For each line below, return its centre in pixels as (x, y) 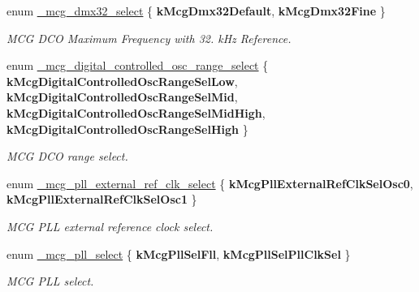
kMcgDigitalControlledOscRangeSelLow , (122, 81)
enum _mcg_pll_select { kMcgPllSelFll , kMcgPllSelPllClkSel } (179, 253)
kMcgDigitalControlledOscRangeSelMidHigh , (136, 112)
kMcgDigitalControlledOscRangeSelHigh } (127, 129)
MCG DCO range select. (67, 156)
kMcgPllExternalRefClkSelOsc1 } (102, 199)
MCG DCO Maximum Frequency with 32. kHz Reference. (149, 38)
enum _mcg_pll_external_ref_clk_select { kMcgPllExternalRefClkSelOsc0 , (210, 183)
